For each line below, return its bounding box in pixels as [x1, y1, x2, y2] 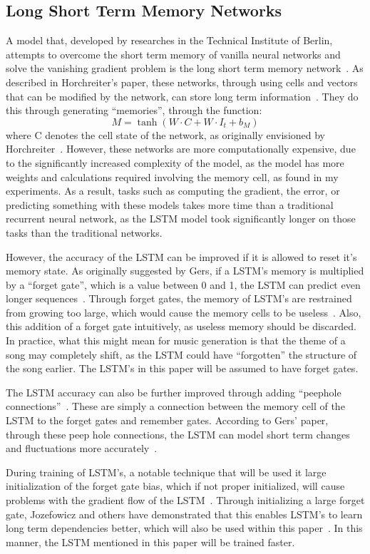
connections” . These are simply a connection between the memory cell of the [6, 399, 345, 414]
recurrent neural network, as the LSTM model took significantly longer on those [6, 211, 356, 226]
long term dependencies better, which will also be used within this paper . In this [6, 520, 363, 535]
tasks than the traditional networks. [6, 225, 163, 240]
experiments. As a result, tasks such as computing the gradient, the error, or [6, 183, 340, 198]
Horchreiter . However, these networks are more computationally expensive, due [6, 141, 356, 156]
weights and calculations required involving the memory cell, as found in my [6, 169, 339, 184]
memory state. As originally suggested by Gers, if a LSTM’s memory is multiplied [6, 263, 364, 278]
